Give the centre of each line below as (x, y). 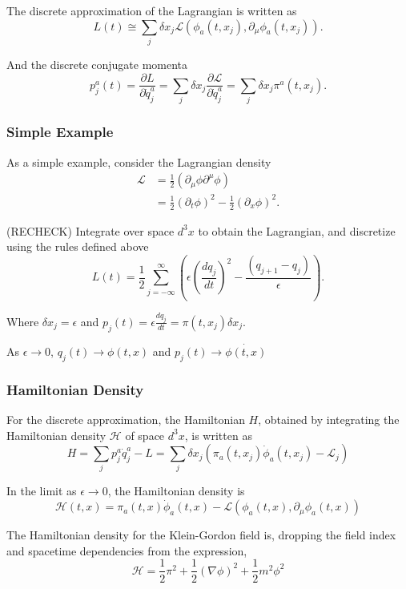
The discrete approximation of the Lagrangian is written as (152, 10)
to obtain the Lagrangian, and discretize (297, 230)
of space (145, 435)
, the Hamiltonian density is (176, 491)
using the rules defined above (78, 246)
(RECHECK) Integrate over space (90, 230)
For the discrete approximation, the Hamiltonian (126, 419)
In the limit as (42, 491)
